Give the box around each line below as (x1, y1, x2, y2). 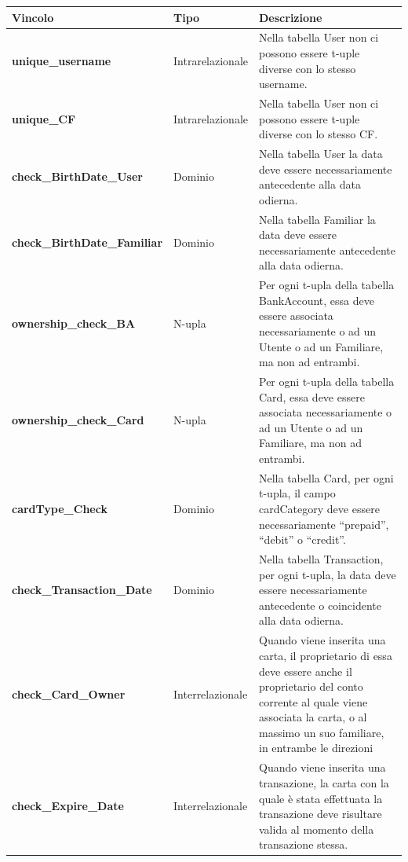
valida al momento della (259, 820, 374, 837)
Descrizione (259, 9, 322, 25)
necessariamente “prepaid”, (259, 515, 389, 532)
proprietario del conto (259, 678, 363, 695)
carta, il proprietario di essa (259, 647, 392, 663)
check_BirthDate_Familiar (12, 234, 163, 251)
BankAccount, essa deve (259, 292, 374, 308)
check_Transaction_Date (12, 581, 152, 598)
